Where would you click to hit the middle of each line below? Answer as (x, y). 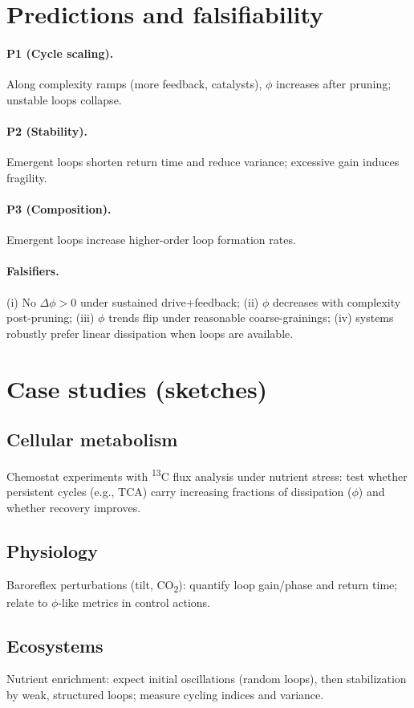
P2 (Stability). (47, 130)
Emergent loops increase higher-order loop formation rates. (151, 240)
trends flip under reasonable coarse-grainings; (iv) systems (251, 317)
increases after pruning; (334, 84)
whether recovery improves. (74, 507)
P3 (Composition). (59, 208)
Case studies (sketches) (137, 388)
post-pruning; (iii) (51, 317)
